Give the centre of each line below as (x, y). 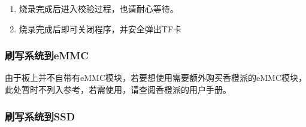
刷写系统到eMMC (47, 55)
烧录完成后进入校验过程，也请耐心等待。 (99, 8)
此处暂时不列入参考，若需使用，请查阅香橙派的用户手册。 (118, 89)
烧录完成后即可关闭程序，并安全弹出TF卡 (100, 28)
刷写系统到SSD (40, 116)
